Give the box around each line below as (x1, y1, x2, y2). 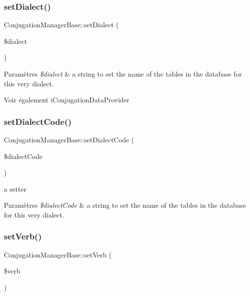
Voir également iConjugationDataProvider (4, 95, 130, 105)
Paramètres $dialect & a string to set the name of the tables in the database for (4, 69, 242, 79)
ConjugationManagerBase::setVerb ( (4, 249, 112, 259)
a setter (4, 183, 26, 194)
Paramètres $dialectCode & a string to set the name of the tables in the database (4, 200, 246, 210)
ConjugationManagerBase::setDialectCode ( (4, 135, 134, 144)
